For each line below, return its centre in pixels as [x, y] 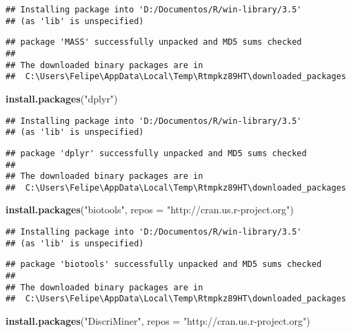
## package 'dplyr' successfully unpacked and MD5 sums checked [156, 153]
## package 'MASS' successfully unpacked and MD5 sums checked [154, 42]
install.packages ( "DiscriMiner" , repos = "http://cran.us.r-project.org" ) [158, 321]
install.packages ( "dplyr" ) [62, 98]
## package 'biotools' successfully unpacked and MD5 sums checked [164, 265]
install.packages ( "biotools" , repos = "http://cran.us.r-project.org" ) [150, 210]
